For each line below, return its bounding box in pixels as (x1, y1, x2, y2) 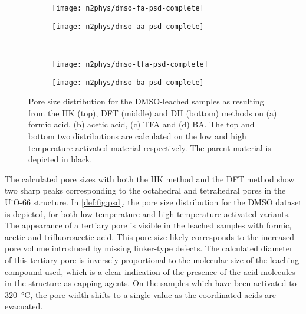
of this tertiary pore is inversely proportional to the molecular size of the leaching (5, 253, 300, 266)
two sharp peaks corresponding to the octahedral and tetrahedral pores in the (5, 184, 286, 197)
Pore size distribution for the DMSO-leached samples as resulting (28, 95, 264, 107)
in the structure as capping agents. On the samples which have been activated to (5, 277, 297, 289)
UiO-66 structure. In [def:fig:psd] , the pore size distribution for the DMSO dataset (5, 195, 302, 208)
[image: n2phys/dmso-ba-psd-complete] (52, 78, 204, 87)
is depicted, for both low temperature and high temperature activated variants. (5, 207, 291, 220)
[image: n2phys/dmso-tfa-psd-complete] (52, 60, 208, 68)
